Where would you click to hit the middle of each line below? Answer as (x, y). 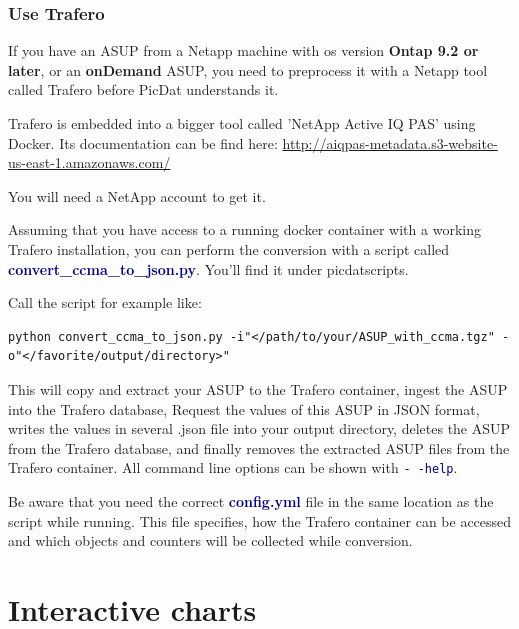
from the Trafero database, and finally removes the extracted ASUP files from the (259, 447)
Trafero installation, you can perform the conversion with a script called (229, 248)
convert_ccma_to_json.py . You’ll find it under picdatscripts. (208, 268)
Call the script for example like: (105, 302)
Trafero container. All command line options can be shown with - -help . (233, 467)
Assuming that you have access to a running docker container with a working (244, 229)
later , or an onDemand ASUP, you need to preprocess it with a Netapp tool (248, 69)
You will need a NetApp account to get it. (137, 195)
